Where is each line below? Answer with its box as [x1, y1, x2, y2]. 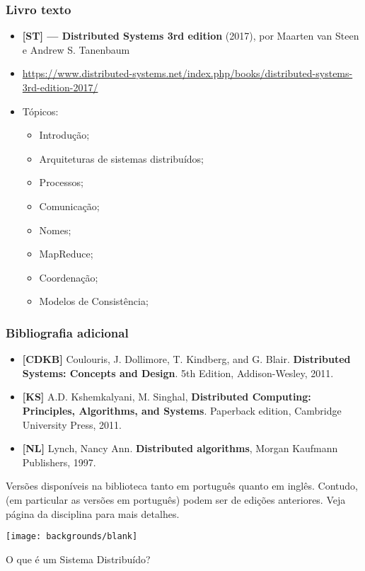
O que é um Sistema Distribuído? [6, 551, 151, 566]
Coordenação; [39, 270, 98, 284]
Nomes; [39, 222, 71, 237]
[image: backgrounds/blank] [6, 531, 138, 542]
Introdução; [39, 127, 90, 142]
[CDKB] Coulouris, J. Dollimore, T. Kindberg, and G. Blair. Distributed [22, 352, 351, 367]
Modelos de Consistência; [39, 294, 149, 308]
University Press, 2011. [22, 417, 122, 432]
